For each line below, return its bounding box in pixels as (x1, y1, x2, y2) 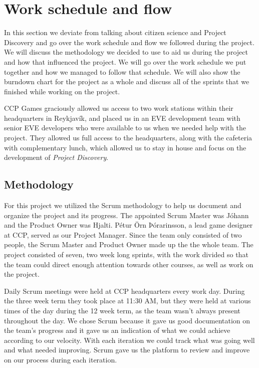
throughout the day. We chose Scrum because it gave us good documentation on (4, 315, 250, 325)
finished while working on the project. (4, 86, 120, 96)
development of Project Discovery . (4, 152, 109, 162)
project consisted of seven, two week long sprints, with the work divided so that (4, 249, 248, 260)
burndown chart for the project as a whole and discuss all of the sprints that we (4, 76, 249, 87)
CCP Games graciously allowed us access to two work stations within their (4, 103, 233, 113)
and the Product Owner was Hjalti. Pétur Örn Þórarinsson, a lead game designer (4, 220, 253, 230)
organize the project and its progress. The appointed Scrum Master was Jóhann (4, 210, 249, 220)
